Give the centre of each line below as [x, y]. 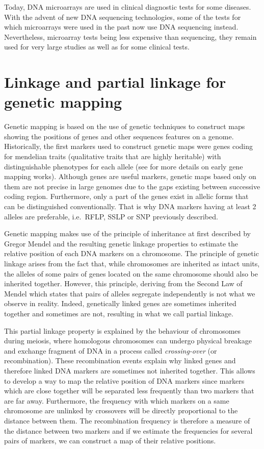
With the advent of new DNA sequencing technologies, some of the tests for [123, 17]
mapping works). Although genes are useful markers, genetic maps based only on [130, 176]
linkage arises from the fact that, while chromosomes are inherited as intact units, [132, 263]
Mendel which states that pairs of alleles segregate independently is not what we [130, 293]
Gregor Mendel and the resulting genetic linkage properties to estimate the [121, 243]
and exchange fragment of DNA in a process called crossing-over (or [111, 350]
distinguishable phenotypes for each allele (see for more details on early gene [124, 166]
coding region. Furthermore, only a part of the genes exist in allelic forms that [126, 196]
